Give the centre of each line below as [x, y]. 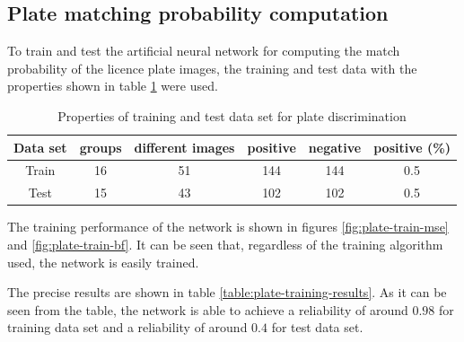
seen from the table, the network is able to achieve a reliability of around [208, 309]
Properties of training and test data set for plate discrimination [232, 115]
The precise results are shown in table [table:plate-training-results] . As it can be [227, 292]
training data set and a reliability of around [127, 327]
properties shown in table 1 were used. [113, 86]
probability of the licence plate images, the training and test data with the [212, 68]
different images [184, 147]
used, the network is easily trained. [103, 262]
